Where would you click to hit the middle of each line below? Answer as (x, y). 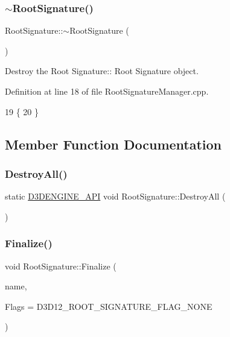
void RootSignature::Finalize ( (61, 266)
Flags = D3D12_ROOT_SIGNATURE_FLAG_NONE (109, 306)
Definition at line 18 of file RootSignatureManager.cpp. (107, 91)
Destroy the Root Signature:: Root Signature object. (102, 71)
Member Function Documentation (113, 144)
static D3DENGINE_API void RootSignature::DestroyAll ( (115, 196)
